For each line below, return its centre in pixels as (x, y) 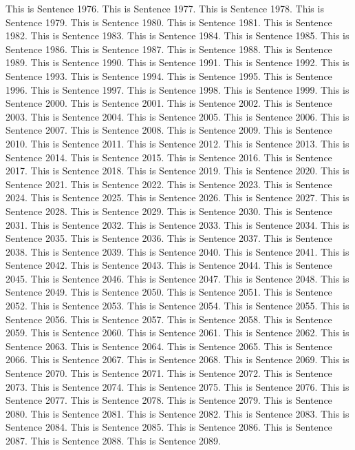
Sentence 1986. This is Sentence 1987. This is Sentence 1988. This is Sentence (169, 49)
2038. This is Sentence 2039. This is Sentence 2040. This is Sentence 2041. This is (177, 251)
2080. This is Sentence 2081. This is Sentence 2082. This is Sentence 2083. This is (177, 413)
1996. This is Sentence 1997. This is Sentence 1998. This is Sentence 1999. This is (177, 89)
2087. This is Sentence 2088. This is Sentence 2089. (113, 440)
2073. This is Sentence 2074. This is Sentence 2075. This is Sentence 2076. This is (177, 386)
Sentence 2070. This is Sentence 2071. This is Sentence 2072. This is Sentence (169, 373)
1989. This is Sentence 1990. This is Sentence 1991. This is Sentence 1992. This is (177, 62)
